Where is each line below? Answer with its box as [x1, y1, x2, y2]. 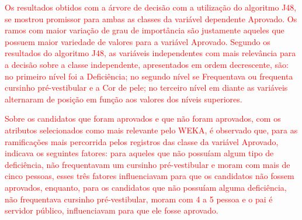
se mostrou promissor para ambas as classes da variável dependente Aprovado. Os [5, 12, 297, 25]
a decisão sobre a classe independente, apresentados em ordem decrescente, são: [5, 58, 289, 70]
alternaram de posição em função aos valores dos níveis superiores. [5, 92, 242, 105]
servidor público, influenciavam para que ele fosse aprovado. [5, 204, 218, 216]
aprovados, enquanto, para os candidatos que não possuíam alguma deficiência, [5, 181, 287, 193]
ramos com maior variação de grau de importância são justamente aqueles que [5, 24, 284, 36]
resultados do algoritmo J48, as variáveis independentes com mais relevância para [5, 47, 296, 59]
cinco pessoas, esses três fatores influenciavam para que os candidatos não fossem [5, 170, 294, 182]
